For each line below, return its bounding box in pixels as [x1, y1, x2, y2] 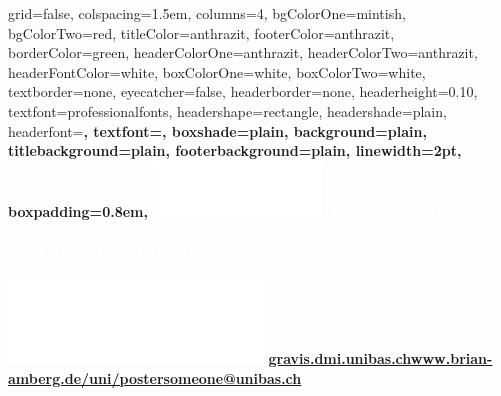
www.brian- [410, 348, 493, 369]
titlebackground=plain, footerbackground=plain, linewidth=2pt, [8, 140, 462, 161]
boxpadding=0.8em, [8, 200, 148, 221]
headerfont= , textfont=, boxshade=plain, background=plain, [8, 120, 427, 141]
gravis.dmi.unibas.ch [268, 348, 411, 369]
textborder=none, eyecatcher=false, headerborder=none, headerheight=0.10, [8, 81, 478, 102]
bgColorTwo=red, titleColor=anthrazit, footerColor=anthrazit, [8, 22, 395, 43]
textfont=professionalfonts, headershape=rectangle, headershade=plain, [8, 100, 447, 121]
